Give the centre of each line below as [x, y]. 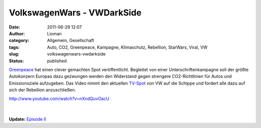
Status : [16, 61]
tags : [14, 47]
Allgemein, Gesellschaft [71, 41]
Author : [17, 33]
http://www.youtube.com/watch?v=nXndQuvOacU [59, 99]
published [57, 61]
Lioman [55, 33]
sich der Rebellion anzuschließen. [43, 90]
